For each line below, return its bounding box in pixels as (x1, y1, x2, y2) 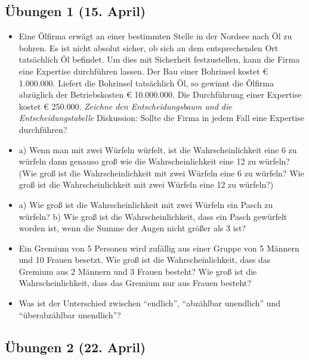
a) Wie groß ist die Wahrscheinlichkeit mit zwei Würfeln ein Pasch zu (18, 198, 273, 210)
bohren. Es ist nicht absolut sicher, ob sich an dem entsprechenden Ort (18, 41, 279, 54)
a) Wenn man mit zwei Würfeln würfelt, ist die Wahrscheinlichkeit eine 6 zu (18, 143, 297, 156)
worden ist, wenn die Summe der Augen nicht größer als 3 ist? (18, 222, 246, 234)
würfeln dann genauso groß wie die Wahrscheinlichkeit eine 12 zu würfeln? (18, 155, 290, 167)
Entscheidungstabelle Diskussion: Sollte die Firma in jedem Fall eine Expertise (18, 111, 304, 124)
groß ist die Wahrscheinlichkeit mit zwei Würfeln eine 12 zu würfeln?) (18, 178, 274, 191)
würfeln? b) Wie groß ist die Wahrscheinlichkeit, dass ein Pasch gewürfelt (18, 210, 288, 222)
